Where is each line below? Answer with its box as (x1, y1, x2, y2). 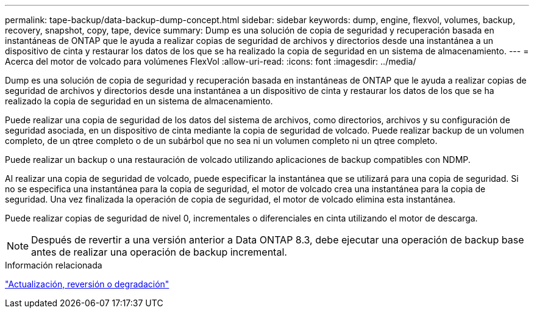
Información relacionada (5, 260, 102, 270)
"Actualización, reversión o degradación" (5, 279, 169, 289)
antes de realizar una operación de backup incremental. (31, 246, 287, 258)
